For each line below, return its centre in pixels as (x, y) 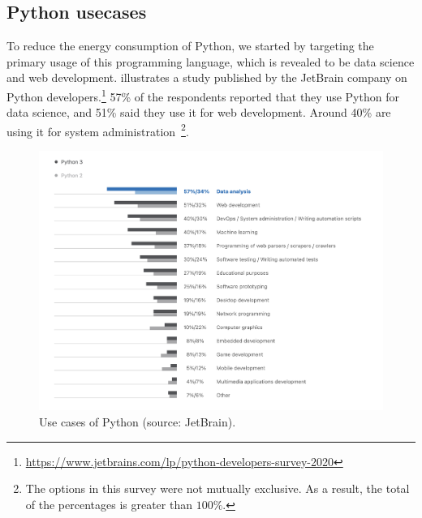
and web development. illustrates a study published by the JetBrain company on (207, 77)
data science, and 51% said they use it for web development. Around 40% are (199, 112)
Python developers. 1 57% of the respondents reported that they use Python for (203, 95)
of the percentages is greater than (109, 504)
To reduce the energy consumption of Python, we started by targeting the (190, 46)
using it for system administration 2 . (98, 130)
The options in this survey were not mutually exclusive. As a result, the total (217, 488)
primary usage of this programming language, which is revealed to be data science (211, 61)
